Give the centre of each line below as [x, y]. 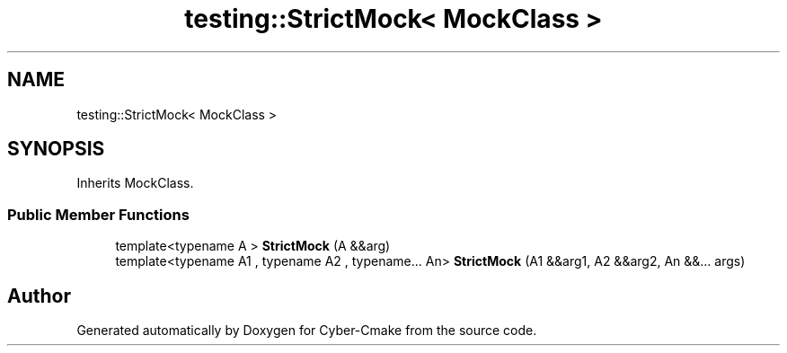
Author [39, 296]
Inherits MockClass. [135, 183]
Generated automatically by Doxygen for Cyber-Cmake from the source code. [307, 331]
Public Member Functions [98, 214]
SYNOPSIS [56, 149]
